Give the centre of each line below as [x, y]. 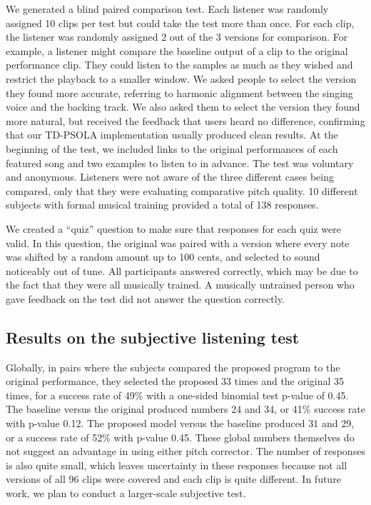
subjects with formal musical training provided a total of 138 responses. [162, 205]
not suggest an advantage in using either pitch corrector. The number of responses [185, 451]
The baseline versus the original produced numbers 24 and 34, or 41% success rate [185, 409]
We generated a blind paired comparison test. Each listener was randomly [167, 9]
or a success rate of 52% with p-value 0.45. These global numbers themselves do [180, 437]
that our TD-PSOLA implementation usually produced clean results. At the [172, 135]
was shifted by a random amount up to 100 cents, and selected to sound [163, 257]
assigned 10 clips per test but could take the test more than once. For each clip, [180, 22]
